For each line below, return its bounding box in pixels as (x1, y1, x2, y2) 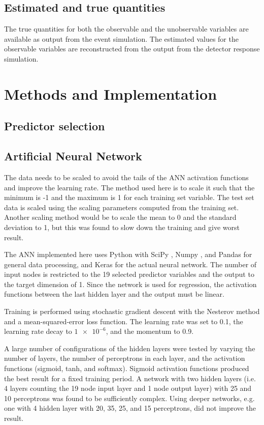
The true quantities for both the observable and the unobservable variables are (4, 23, 249, 34)
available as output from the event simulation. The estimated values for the (4, 33, 239, 44)
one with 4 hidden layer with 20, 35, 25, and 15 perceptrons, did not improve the (4, 403, 256, 413)
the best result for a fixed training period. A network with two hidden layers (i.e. (4, 373, 256, 383)
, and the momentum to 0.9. (106, 326, 194, 336)
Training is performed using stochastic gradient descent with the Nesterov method (4, 306, 260, 317)
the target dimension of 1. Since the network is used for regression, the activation (4, 278, 257, 289)
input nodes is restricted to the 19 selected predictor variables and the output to (4, 269, 254, 279)
